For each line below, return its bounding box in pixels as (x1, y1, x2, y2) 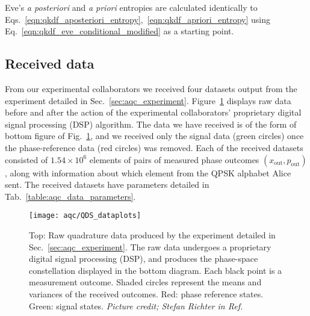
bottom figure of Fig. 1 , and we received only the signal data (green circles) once (5, 129, 304, 142)
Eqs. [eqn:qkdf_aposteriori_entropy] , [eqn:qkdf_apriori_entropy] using (5, 13, 271, 25)
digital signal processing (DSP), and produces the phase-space (29, 252, 258, 265)
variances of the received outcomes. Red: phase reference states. (29, 287, 264, 300)
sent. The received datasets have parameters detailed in (5, 178, 209, 191)
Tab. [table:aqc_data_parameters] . (5, 190, 136, 202)
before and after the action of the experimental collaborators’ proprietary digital (5, 106, 302, 119)
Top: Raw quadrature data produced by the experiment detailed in (29, 228, 276, 241)
